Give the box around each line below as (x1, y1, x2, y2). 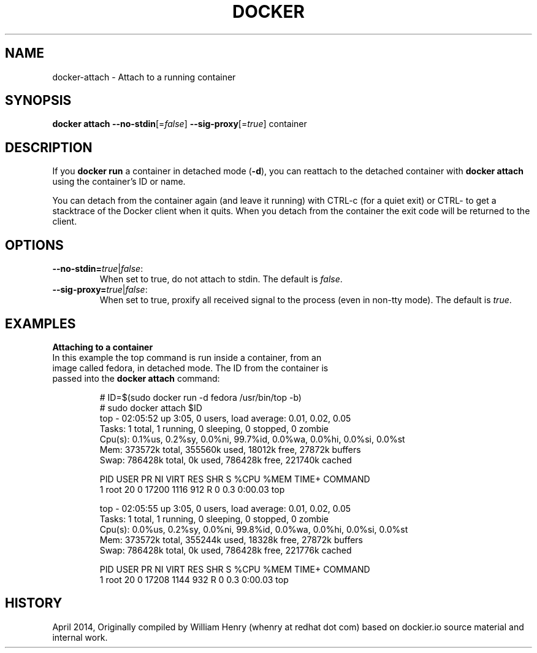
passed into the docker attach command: (52, 373, 220, 384)
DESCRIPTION (5, 139, 93, 155)
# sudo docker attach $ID (99, 402, 202, 413)
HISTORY (5, 595, 63, 611)
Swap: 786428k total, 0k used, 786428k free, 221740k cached (99, 454, 352, 465)
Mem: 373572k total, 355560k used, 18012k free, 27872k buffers (99, 444, 361, 455)
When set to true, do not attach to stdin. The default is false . (99, 274, 343, 285)
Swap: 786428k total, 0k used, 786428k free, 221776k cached (99, 544, 352, 555)
